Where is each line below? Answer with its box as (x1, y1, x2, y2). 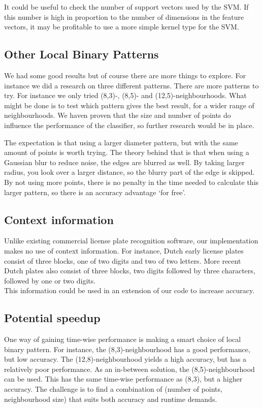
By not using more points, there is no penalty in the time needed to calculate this (4, 176, 259, 187)
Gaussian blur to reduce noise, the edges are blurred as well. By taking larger (4, 156, 245, 167)
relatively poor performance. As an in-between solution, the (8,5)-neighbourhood (4, 363, 255, 374)
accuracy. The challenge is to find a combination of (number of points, (4, 384, 222, 394)
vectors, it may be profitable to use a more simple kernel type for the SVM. (4, 21, 239, 32)
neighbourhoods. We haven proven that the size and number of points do (4, 110, 231, 120)
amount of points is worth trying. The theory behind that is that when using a (4, 147, 249, 158)
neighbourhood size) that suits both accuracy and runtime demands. (4, 393, 217, 404)
